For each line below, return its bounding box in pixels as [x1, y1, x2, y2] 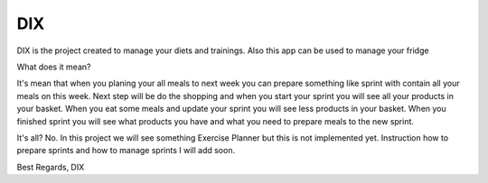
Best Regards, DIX [16, 161, 85, 172]
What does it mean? [16, 61, 91, 72]
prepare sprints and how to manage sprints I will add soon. [16, 145, 235, 156]
